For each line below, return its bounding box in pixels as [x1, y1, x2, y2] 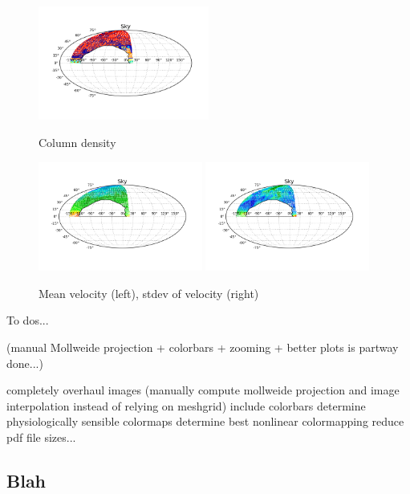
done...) [6, 354, 43, 371]
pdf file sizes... [6, 428, 76, 445]
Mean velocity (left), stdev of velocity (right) [39, 284, 259, 301]
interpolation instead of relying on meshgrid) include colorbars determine [6, 397, 366, 414]
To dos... [6, 312, 49, 329]
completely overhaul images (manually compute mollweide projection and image [6, 382, 400, 398]
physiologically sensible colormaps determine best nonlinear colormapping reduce [6, 413, 404, 430]
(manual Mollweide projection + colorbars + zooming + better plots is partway [6, 338, 399, 355]
